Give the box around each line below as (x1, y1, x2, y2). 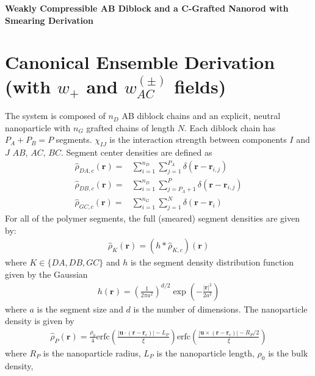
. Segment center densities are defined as (60, 146, 212, 159)
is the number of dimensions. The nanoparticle (133, 302, 308, 315)
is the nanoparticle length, (156, 346, 255, 359)
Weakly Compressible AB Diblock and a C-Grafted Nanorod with (5, 2, 289, 14)
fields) (174, 73, 226, 98)
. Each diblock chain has (184, 121, 276, 134)
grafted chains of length (86, 121, 175, 134)
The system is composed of (5, 109, 106, 122)
